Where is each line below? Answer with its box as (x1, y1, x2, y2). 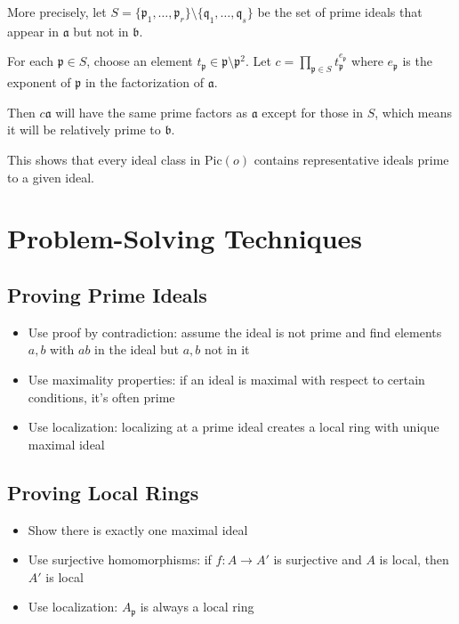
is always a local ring (140, 597, 254, 616)
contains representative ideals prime (254, 150, 449, 168)
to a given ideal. (7, 167, 94, 186)
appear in (7, 21, 60, 40)
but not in (73, 21, 129, 40)
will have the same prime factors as (55, 102, 247, 121)
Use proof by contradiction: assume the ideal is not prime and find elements (28, 322, 442, 341)
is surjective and (273, 550, 362, 569)
